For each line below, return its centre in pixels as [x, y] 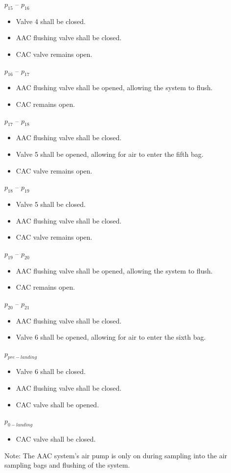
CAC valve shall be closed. [56, 439]
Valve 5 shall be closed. [51, 204]
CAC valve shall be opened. [58, 404]
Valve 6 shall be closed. [51, 371]
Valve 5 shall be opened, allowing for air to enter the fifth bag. [110, 154]
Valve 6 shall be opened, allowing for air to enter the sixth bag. [111, 337]
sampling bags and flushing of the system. [67, 465]
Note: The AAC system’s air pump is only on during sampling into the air [116, 455]
